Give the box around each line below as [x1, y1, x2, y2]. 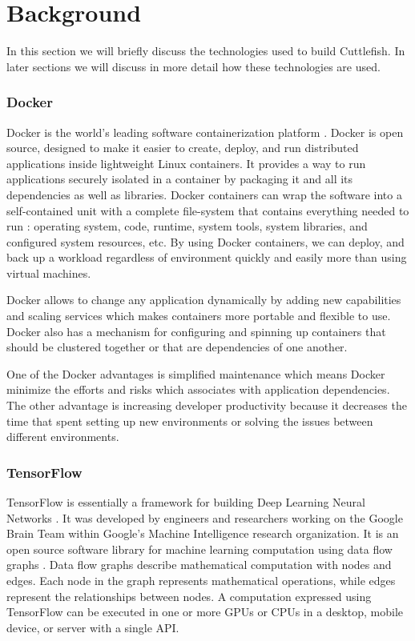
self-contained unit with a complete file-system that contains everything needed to [6, 202, 409, 218]
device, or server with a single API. [6, 619, 179, 635]
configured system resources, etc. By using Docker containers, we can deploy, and [6, 233, 405, 250]
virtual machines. [6, 264, 91, 281]
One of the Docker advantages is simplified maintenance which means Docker [6, 365, 385, 382]
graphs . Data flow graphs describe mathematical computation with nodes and [6, 556, 392, 573]
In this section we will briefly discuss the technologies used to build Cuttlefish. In [6, 42, 405, 59]
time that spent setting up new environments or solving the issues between [6, 412, 373, 429]
